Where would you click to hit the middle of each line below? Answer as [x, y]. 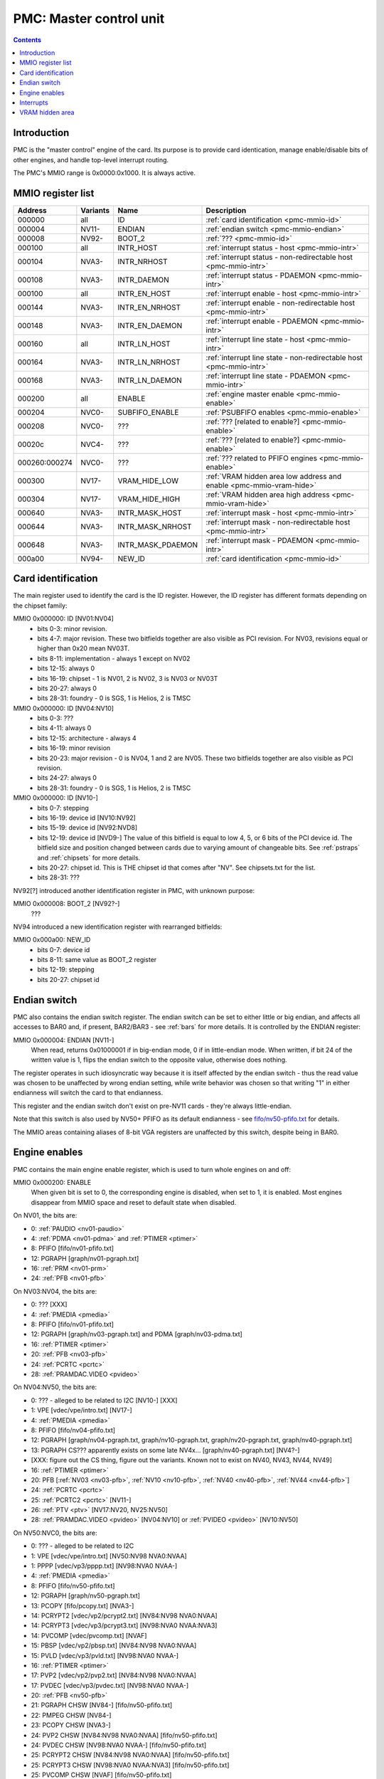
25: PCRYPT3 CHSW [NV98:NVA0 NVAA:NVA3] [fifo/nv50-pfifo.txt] [130, 1765]
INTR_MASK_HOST [150, 512]
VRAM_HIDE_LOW [148, 480]
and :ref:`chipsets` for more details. [89, 857]
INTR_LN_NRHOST [149, 361]
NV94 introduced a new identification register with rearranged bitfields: [118, 927]
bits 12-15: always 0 [66, 668]
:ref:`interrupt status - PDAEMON [261, 275]
